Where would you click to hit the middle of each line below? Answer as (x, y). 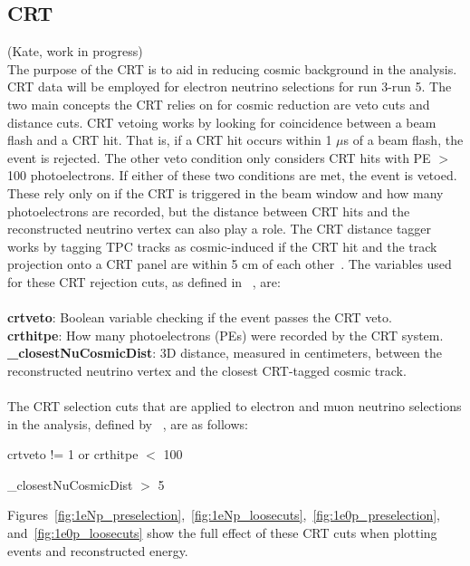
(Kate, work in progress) (75, 51)
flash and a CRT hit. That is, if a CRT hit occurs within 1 (170, 140)
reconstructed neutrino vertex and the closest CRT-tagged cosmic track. (207, 370)
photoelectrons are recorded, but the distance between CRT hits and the (209, 211)
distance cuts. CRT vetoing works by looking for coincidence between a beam (222, 122)
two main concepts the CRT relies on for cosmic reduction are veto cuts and (219, 104)
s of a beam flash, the (403, 140)
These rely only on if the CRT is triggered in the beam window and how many (225, 192)
